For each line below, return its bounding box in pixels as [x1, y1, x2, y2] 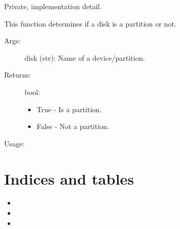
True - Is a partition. [36, 104, 102, 114]
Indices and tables [4, 168, 134, 189]
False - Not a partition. [36, 121, 109, 132]
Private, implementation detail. [4, 1, 102, 11]
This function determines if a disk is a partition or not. [4, 18, 176, 29]
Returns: [4, 69, 31, 80]
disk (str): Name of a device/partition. [25, 52, 145, 63]
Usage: [4, 138, 25, 148]
